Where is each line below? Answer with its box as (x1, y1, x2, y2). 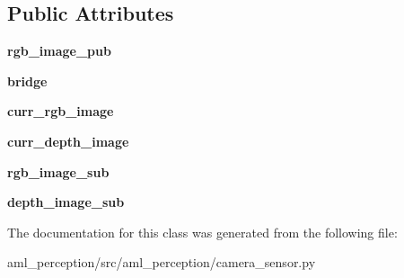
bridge (7, 71, 48, 90)
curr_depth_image (7, 131, 129, 150)
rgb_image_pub (7, 41, 111, 60)
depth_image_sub (7, 193, 125, 211)
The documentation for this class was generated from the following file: (7, 222, 398, 241)
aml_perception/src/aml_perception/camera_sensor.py (7, 253, 316, 272)
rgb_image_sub (7, 162, 110, 181)
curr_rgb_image (7, 102, 114, 121)
